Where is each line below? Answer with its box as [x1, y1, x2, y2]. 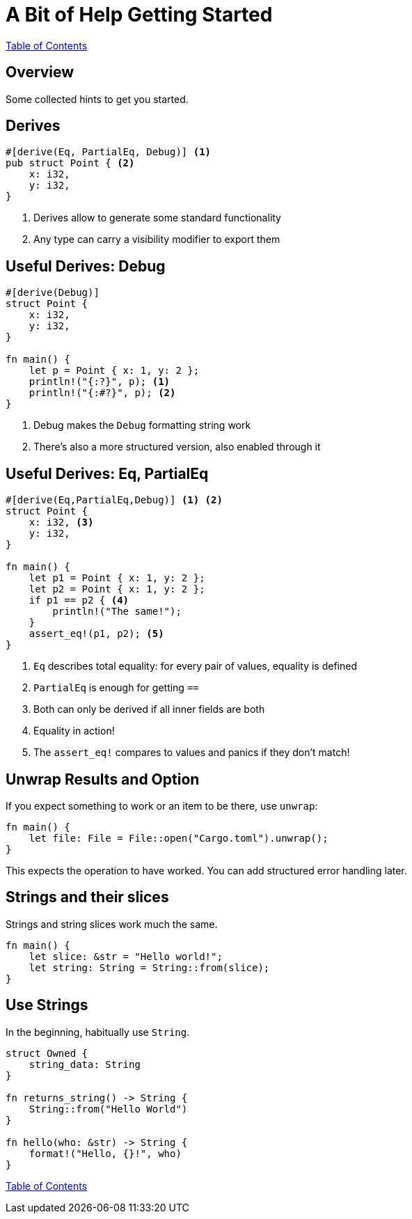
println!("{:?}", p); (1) [29, 376, 171, 388]
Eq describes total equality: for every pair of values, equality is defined [33, 660, 357, 673]
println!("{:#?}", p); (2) [29, 387, 176, 399]
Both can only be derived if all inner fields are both [33, 703, 265, 716]
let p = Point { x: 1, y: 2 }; [29, 365, 200, 377]
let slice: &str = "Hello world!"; [29, 950, 223, 962]
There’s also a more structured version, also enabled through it [33, 441, 321, 453]
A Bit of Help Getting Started [6, 3, 273, 26]
